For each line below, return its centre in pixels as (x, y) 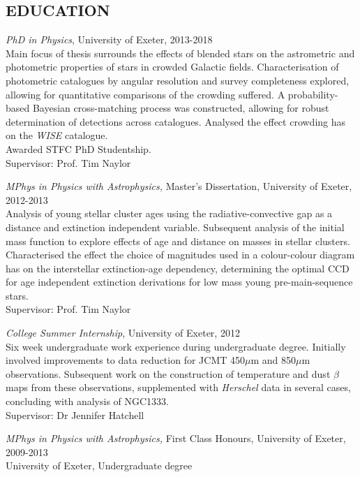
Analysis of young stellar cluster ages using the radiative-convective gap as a (169, 213)
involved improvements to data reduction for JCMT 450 (125, 360)
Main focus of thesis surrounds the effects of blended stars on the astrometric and (180, 53)
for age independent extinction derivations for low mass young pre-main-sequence (179, 282)
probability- (313, 94)
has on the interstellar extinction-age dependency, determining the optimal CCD (178, 268)
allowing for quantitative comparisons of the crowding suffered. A (145, 94)
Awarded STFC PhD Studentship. (78, 148)
